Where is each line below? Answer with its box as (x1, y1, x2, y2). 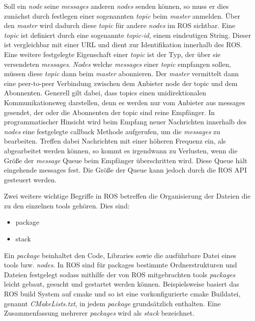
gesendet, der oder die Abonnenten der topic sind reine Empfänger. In (4, 107, 215, 117)
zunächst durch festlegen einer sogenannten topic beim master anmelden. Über (4, 10, 240, 21)
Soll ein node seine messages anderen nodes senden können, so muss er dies (4, 1, 229, 11)
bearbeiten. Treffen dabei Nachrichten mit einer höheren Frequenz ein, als (4, 136, 226, 146)
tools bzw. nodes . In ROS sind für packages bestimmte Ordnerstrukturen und (4, 260, 237, 270)
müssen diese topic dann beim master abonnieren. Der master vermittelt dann (4, 68, 239, 79)
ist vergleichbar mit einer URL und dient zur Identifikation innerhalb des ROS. (4, 39, 242, 50)
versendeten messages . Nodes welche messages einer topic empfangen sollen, (4, 58, 231, 69)
